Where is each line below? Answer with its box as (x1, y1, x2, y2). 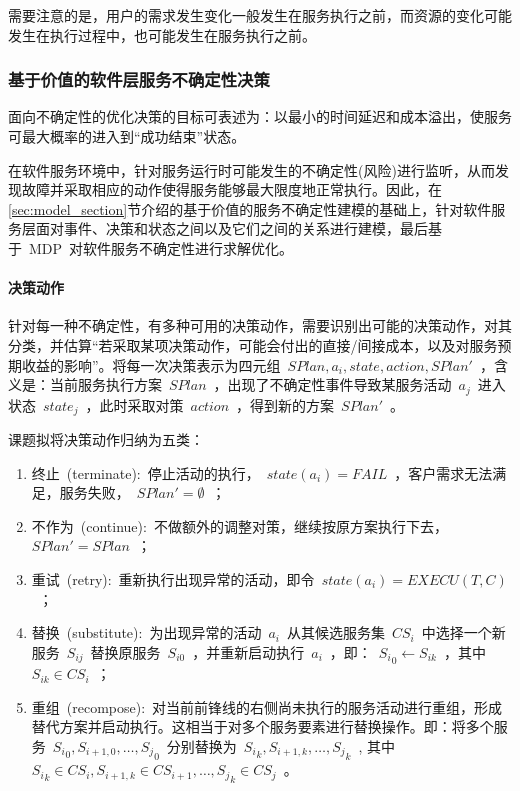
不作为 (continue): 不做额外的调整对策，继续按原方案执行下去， (31, 515, 448, 536)
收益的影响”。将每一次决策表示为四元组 (21, 354, 281, 375)
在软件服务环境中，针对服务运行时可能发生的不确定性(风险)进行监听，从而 (8, 159, 495, 180)
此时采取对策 (99, 394, 184, 415)
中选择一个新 (421, 622, 506, 643)
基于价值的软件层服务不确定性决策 (8, 67, 270, 92)
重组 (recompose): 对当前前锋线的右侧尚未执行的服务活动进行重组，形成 (31, 696, 503, 717)
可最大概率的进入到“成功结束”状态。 (8, 126, 246, 146)
